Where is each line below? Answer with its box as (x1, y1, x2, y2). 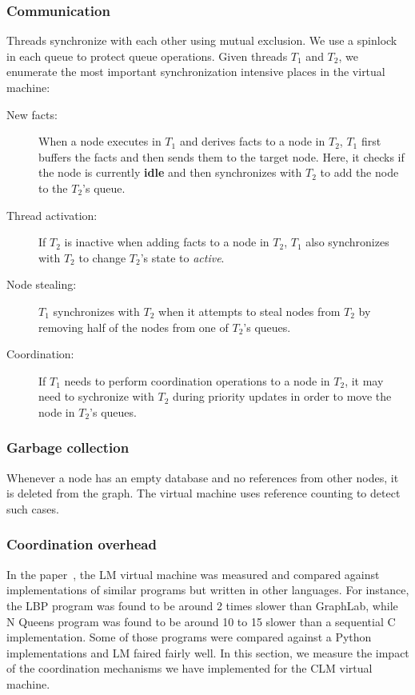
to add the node (320, 164, 399, 181)
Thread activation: (6, 206, 98, 223)
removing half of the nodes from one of (38, 318, 229, 335)
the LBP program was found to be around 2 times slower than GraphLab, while (6, 597, 398, 613)
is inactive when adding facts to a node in (64, 234, 269, 250)
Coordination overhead (6, 534, 157, 554)
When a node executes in (38, 133, 162, 150)
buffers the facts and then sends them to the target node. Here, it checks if (38, 148, 405, 165)
